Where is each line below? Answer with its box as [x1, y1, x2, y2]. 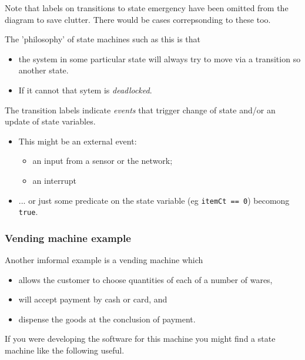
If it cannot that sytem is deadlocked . [18, 83, 152, 96]
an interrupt [32, 174, 76, 186]
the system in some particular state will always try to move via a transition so [18, 52, 301, 65]
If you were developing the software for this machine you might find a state [5, 332, 276, 345]
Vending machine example [5, 230, 131, 245]
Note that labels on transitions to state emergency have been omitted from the [5, 2, 289, 14]
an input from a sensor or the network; [32, 154, 173, 167]
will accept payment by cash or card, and [18, 293, 167, 305]
